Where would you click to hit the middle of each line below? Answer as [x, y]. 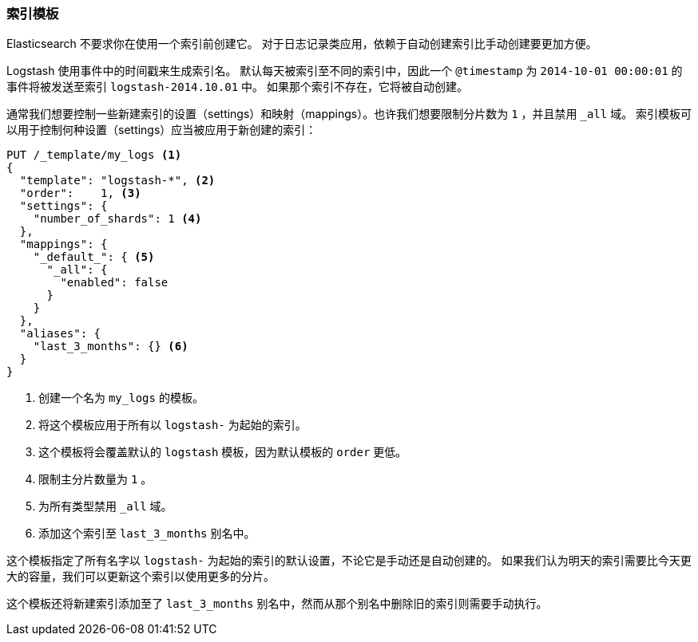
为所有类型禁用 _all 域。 [105, 506]
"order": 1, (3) [80, 193]
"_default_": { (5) [94, 257]
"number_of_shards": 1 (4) [117, 219]
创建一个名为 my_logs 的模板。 [121, 398]
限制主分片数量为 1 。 [95, 479]
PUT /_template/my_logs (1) [94, 155]
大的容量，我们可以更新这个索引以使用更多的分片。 [141, 577]
